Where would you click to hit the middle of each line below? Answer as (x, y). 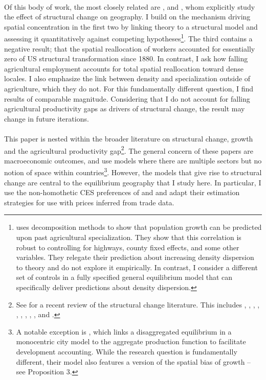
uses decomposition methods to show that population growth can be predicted (139, 227)
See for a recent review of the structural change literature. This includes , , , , (138, 304)
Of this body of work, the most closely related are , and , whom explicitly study (130, 6)
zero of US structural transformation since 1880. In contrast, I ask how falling (126, 58)
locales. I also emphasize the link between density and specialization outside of (127, 78)
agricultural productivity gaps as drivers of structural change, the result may (125, 109)
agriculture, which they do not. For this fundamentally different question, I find (129, 88)
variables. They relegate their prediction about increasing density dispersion (135, 257)
